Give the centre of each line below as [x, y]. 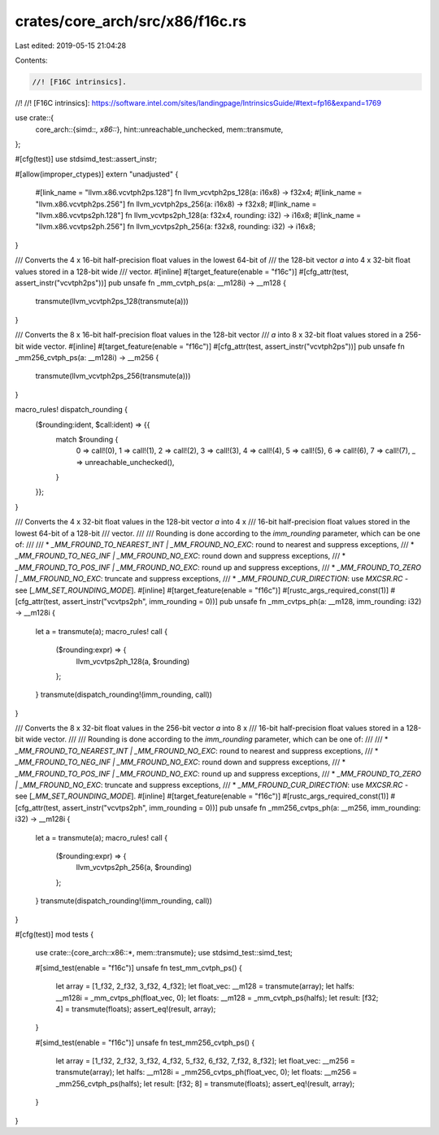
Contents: [31, 60]
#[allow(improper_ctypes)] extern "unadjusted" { [97, 174]
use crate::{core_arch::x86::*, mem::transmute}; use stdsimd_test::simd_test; [164, 953]
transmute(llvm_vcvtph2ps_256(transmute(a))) [113, 376]
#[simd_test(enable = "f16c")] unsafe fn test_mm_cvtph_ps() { [139, 968]
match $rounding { [87, 439]
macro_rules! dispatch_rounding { [72, 410]
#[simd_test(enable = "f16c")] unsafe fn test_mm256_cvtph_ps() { [145, 1042]
